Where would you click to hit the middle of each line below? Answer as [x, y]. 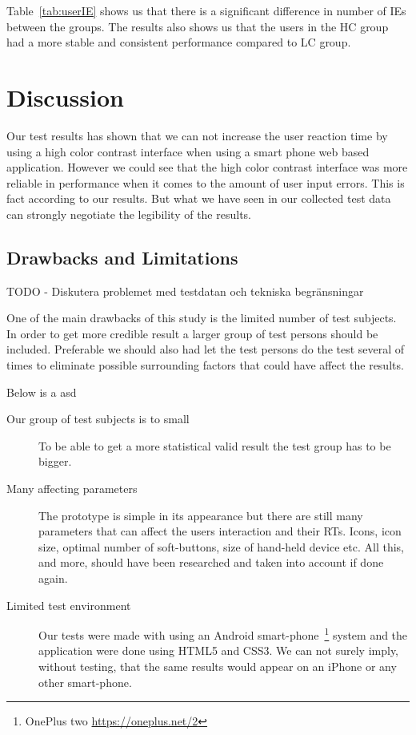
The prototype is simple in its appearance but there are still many [201, 515]
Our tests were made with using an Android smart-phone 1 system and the [223, 634]
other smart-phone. [85, 682]
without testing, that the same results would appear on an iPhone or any [218, 666]
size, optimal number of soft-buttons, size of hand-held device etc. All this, [221, 546]
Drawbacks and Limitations [122, 257]
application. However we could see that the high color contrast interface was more [207, 167]
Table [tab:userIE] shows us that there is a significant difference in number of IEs [206, 10]
